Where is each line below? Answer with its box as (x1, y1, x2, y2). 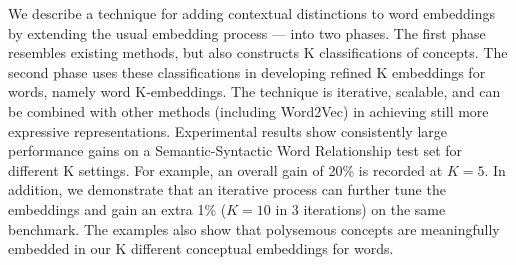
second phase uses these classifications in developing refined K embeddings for (8, 61, 486, 82)
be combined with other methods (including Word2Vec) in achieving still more (8, 100, 489, 121)
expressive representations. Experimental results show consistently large (8, 120, 447, 141)
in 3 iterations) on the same (275, 198, 446, 219)
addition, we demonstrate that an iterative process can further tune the (8, 179, 446, 200)
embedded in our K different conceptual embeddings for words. (8, 238, 394, 259)
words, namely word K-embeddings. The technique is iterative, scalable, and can (8, 81, 501, 102)
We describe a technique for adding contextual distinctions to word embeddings (8, 3, 495, 23)
